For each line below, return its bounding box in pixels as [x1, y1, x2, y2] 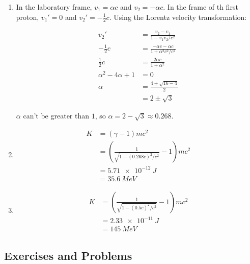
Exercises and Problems [4, 247, 132, 263]
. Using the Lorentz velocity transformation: [109, 11, 247, 22]
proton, [16, 11, 39, 22]
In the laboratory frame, [16, 2, 92, 12]
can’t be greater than [23, 110, 90, 121]
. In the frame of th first [163, 2, 238, 12]
